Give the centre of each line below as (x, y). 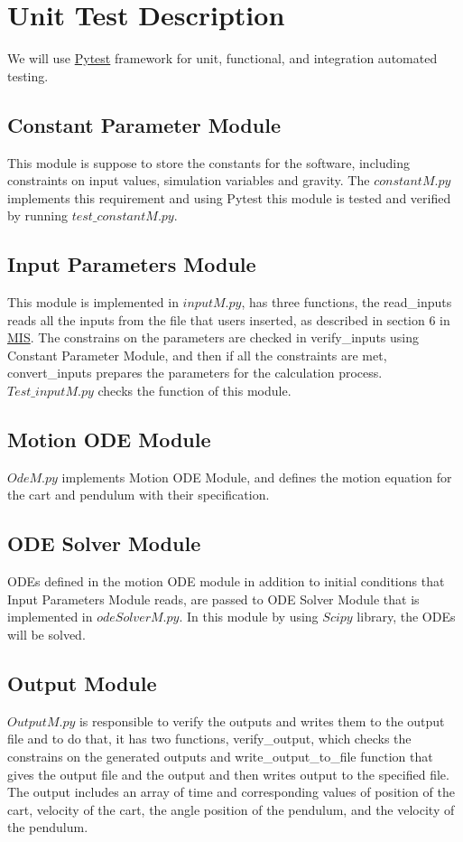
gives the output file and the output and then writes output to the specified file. (228, 774)
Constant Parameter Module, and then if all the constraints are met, (197, 355)
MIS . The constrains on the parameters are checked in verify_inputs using (213, 337)
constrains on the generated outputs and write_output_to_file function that (220, 757)
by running (37, 215)
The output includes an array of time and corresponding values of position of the (231, 792)
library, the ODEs (406, 617)
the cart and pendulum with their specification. (139, 495)
